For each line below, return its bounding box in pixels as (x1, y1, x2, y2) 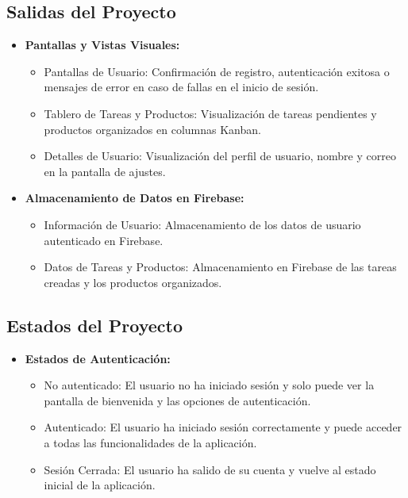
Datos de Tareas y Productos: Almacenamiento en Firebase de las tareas (44, 259, 397, 275)
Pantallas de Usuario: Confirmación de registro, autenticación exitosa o (44, 63, 390, 79)
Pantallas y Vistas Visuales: (25, 36, 180, 53)
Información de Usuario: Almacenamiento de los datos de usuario (44, 216, 361, 232)
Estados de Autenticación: (25, 350, 171, 366)
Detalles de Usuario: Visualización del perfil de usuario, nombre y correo (44, 147, 396, 164)
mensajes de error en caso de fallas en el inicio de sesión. (44, 79, 319, 95)
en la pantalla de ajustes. (44, 163, 166, 179)
